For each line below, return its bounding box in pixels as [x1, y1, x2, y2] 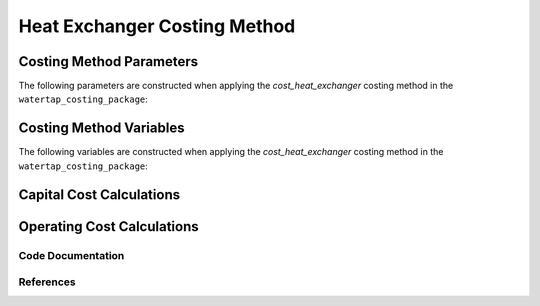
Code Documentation [18, 248, 125, 262]
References [18, 275, 76, 289]
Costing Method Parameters [18, 53, 199, 70]
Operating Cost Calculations [18, 218, 199, 235]
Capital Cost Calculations [18, 186, 180, 203]
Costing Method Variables [18, 120, 185, 137]
